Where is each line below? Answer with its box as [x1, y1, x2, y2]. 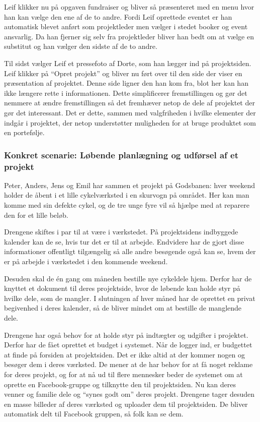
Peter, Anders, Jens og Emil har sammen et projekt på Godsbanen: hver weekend [4, 179, 255, 190]
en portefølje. [4, 127, 45, 138]
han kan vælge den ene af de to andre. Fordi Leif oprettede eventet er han [4, 11, 232, 22]
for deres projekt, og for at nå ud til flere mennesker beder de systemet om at [4, 369, 243, 379]
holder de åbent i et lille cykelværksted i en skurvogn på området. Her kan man [4, 190, 249, 200]
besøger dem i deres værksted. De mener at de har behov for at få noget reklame [4, 359, 253, 370]
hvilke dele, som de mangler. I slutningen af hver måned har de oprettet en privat [4, 292, 255, 303]
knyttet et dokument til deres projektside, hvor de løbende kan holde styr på [4, 283, 240, 293]
